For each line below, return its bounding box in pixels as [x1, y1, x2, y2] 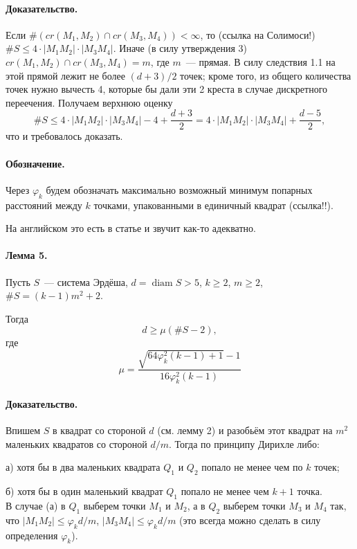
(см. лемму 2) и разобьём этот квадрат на [157, 423, 333, 438]
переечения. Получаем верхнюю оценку [6, 95, 173, 109]
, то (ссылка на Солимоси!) [200, 27, 315, 42]
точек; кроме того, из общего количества [180, 68, 351, 82]
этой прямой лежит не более [6, 68, 125, 82]
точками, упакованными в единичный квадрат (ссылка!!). [93, 197, 333, 212]
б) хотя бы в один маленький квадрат [6, 484, 163, 498]
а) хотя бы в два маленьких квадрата [6, 460, 161, 474]
